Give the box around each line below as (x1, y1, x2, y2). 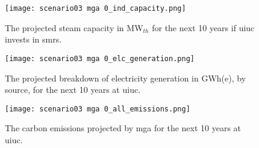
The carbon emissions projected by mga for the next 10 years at (5, 122, 242, 134)
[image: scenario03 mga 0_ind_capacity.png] (5, 4, 186, 13)
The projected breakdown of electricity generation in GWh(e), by (5, 71, 246, 84)
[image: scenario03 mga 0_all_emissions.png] (5, 104, 190, 113)
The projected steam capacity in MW (5, 21, 143, 34)
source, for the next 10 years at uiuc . (5, 83, 141, 96)
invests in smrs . (5, 33, 62, 46)
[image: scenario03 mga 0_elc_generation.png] (5, 54, 195, 63)
